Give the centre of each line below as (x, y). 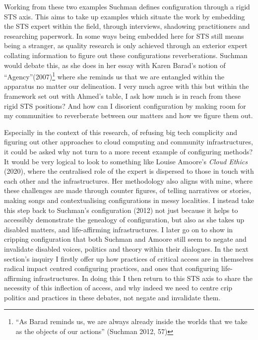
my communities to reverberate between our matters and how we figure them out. (129, 115)
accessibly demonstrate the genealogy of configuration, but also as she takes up (124, 220)
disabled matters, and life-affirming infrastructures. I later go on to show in (119, 229)
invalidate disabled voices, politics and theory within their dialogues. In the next (126, 248)
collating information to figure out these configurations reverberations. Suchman (126, 55)
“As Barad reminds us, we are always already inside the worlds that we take (131, 321)
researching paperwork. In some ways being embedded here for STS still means (124, 35)
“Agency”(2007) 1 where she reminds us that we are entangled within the (114, 76)
